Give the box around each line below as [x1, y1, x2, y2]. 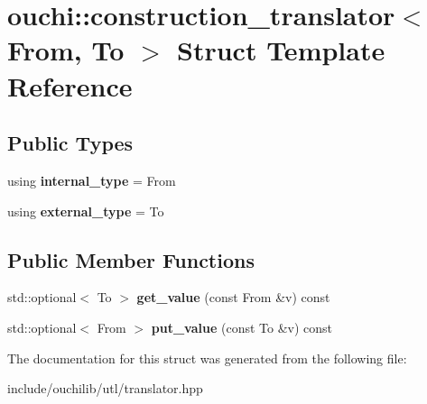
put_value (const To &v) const [151, 317, 333, 336]
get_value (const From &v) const [136, 288, 330, 307]
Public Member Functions [7, 245, 255, 273]
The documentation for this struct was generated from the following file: [7, 348, 407, 367]
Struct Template [177, 32, 385, 69]
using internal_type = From [7, 170, 176, 189]
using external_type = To [7, 201, 164, 220]
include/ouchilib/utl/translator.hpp [7, 379, 203, 398]
